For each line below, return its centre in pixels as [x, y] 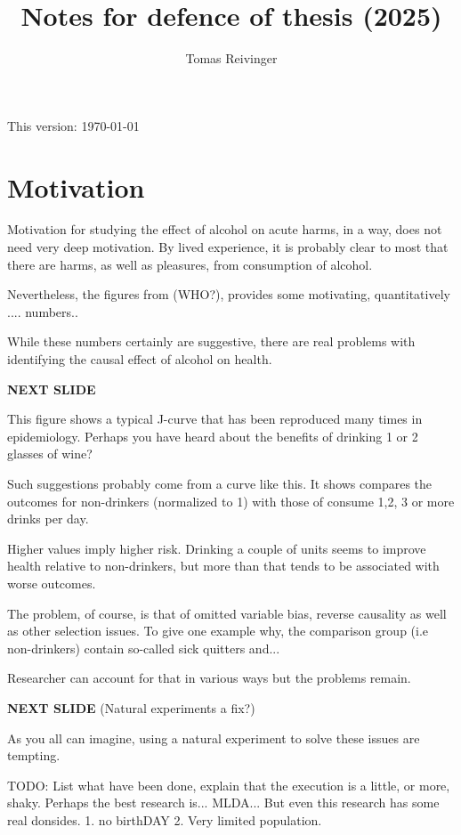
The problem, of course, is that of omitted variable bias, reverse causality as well [227, 613]
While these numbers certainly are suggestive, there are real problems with [211, 341]
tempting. [34, 755]
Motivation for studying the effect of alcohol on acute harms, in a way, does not [225, 229]
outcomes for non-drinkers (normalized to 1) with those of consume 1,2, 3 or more [231, 501]
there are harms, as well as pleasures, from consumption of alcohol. [190, 264]
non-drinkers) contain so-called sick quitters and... [144, 648]
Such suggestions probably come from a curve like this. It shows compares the [220, 483]
